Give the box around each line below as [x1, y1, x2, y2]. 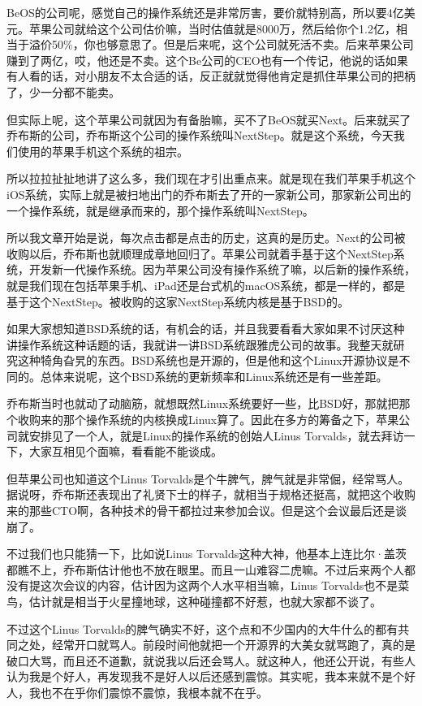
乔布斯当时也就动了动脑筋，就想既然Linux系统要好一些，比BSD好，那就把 [6, 395, 399, 412]
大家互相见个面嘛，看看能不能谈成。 [28, 443, 222, 460]
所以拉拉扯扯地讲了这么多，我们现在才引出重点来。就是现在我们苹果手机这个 [6, 170, 416, 187]
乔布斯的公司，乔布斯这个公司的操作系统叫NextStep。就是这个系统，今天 [6, 127, 394, 144]
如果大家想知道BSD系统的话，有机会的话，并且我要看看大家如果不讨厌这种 [6, 320, 405, 337]
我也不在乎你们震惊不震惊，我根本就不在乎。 [28, 683, 268, 700]
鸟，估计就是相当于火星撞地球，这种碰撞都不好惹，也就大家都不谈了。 [6, 593, 381, 609]
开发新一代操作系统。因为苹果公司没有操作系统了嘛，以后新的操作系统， [28, 261, 416, 278]
